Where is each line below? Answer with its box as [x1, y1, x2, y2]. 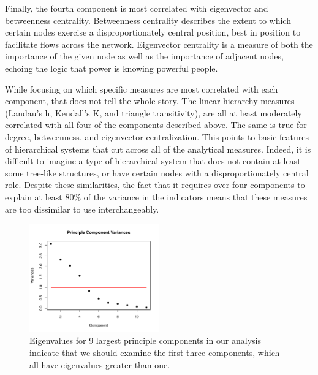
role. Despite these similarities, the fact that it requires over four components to [5, 178, 305, 191]
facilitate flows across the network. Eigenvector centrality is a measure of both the [5, 37, 313, 50]
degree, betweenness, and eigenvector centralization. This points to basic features [5, 130, 309, 143]
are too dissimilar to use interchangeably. [5, 202, 159, 215]
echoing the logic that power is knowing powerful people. [5, 61, 218, 74]
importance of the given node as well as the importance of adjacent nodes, [5, 50, 284, 63]
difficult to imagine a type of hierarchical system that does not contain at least [5, 154, 301, 167]
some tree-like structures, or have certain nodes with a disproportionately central [5, 166, 309, 179]
